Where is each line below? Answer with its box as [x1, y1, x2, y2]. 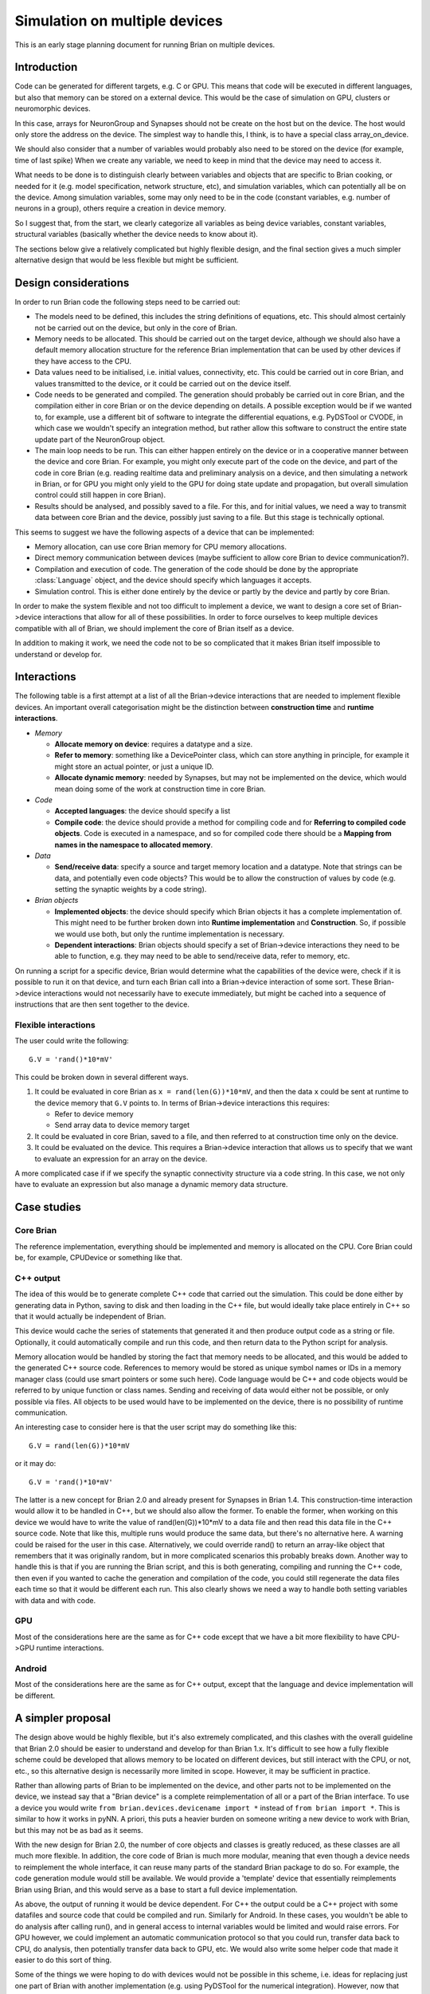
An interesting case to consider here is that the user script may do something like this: [14, 1422, 297, 1432]
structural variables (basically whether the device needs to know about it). [14, 230, 259, 239]
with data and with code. [14, 1595, 96, 1605]
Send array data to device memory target [54, 1121, 190, 1130]
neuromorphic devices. [14, 104, 91, 113]
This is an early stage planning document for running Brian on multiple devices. [14, 40, 276, 49]
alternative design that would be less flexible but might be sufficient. [14, 255, 239, 265]
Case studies [14, 1200, 81, 1214]
